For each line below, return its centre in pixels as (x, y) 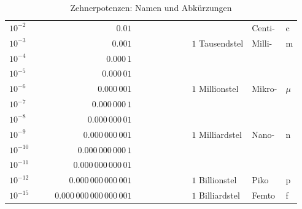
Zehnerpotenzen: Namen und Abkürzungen (151, 7)
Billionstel (218, 180)
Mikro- (265, 89)
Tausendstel (221, 43)
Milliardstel (220, 134)
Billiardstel (219, 195)
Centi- (263, 27)
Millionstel (219, 89)
